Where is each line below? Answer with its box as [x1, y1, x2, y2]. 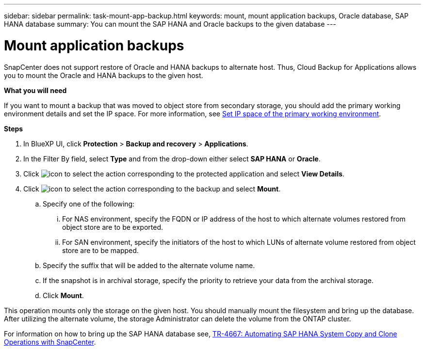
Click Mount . [43, 291, 84, 300]
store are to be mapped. [62, 246, 139, 255]
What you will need [4, 86, 67, 95]
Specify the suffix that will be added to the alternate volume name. [43, 261, 255, 270]
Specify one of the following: [43, 199, 135, 208]
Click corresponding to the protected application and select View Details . [23, 169, 344, 178]
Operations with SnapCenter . [4, 337, 96, 346]
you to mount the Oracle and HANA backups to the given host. [4, 71, 203, 80]
